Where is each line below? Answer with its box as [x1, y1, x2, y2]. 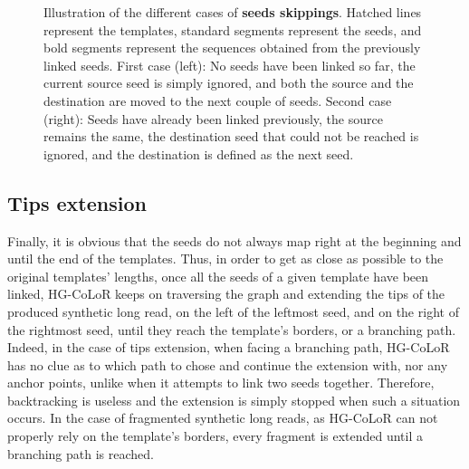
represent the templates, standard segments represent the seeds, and [43, 20, 422, 39]
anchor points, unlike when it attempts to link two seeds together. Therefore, [7, 373, 435, 392]
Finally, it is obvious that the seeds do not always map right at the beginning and [7, 231, 462, 250]
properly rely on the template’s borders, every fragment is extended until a [7, 426, 424, 445]
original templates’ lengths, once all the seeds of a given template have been [7, 266, 429, 285]
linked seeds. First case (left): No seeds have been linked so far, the [43, 55, 416, 74]
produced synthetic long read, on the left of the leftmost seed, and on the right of [7, 301, 459, 321]
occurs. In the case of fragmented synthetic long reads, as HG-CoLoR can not [7, 408, 438, 427]
